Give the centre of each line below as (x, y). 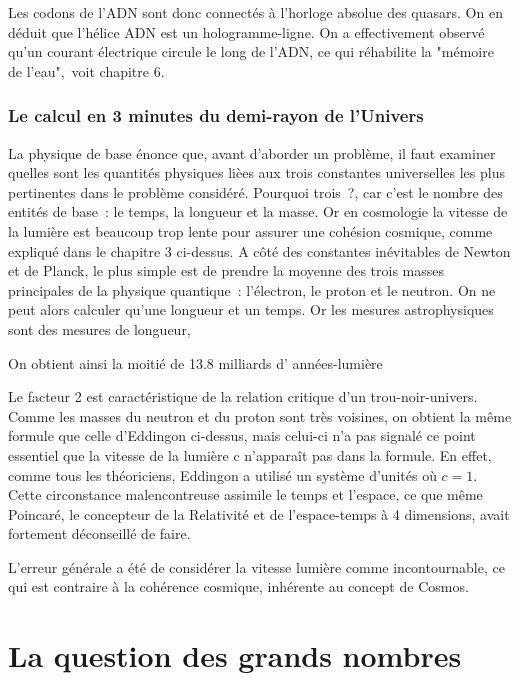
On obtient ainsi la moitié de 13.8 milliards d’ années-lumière (195, 362)
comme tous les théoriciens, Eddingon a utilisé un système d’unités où (222, 474)
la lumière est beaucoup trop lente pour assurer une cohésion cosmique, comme (250, 230)
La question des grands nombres (235, 655)
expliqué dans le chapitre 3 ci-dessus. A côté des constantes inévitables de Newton (259, 250)
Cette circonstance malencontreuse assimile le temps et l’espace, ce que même (245, 494)
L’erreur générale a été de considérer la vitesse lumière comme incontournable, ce (256, 566)
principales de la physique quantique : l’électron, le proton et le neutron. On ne (252, 289)
